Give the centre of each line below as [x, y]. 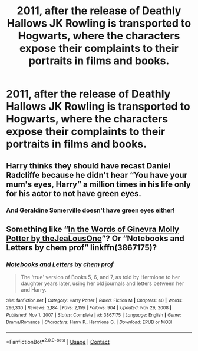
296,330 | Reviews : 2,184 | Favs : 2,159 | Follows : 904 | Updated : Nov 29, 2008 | [89, 307]
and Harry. [33, 290]
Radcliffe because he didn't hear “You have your [97, 175]
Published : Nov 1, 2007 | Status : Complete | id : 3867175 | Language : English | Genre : [94, 315]
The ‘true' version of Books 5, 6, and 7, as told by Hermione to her [100, 277]
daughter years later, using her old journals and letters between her [102, 283]
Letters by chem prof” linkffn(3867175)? [82, 248]
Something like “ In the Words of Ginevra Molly [93, 229]
